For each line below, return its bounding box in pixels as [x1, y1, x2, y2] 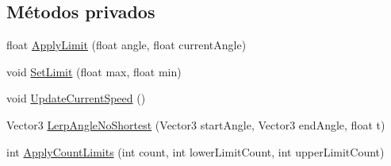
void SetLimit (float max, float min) [6, 63, 182, 79]
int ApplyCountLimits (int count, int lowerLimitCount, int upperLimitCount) [6, 143, 385, 160]
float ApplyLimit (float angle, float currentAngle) [6, 37, 247, 53]
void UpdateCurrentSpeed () [6, 90, 146, 106]
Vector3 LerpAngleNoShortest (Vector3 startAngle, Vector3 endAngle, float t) [6, 116, 385, 133]
